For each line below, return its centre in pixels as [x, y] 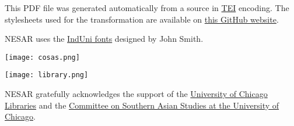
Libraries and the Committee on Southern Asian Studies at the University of [142, 105]
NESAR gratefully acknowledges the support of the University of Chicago [136, 94]
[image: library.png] [47, 75]
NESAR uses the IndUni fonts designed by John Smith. [104, 39]
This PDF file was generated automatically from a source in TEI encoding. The [147, 8]
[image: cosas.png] [42, 57]
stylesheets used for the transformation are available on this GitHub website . [142, 19]
